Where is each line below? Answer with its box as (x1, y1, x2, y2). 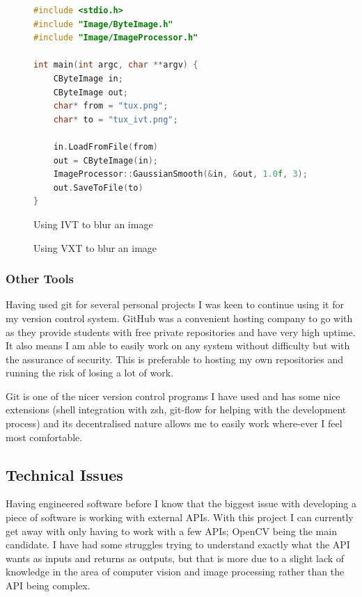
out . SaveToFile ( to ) (53, 182, 143, 193)
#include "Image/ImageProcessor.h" (33, 33, 198, 43)
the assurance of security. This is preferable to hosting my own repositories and (6, 351, 343, 366)
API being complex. (6, 578, 90, 593)
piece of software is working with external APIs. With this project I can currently (6, 510, 354, 525)
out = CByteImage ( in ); (53, 155, 159, 166)
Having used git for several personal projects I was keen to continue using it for (6, 297, 344, 312)
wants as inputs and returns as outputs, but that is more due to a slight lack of (6, 550, 345, 565)
